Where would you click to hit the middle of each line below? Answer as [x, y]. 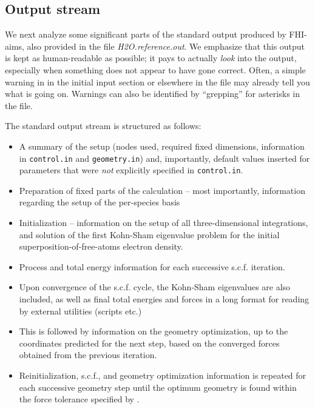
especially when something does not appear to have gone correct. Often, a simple [155, 69]
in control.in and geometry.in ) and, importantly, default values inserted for [164, 158]
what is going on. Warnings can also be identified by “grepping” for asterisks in [152, 94]
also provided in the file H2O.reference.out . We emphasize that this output [166, 46]
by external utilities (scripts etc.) [80, 311]
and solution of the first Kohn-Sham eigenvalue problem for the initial [149, 234]
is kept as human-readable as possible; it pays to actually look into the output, [151, 58]
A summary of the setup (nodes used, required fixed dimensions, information [162, 146]
